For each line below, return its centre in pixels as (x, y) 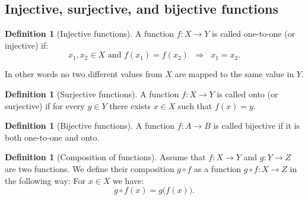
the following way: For (45, 180)
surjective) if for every (45, 105)
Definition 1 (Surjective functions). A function (92, 93)
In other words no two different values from (84, 74)
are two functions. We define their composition (90, 168)
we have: (128, 180)
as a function (218, 168)
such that (195, 105)
